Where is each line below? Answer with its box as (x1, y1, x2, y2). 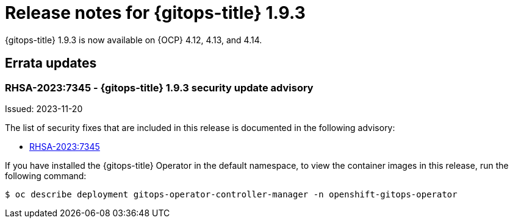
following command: (5, 170, 87, 181)
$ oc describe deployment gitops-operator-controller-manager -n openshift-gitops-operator (5, 189, 457, 199)
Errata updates (5, 55, 97, 71)
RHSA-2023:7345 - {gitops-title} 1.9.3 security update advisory (5, 81, 314, 94)
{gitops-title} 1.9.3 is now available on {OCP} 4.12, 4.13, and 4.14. (5, 34, 262, 45)
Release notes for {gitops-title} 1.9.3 (5, 2, 306, 23)
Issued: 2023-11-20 (5, 103, 83, 114)
